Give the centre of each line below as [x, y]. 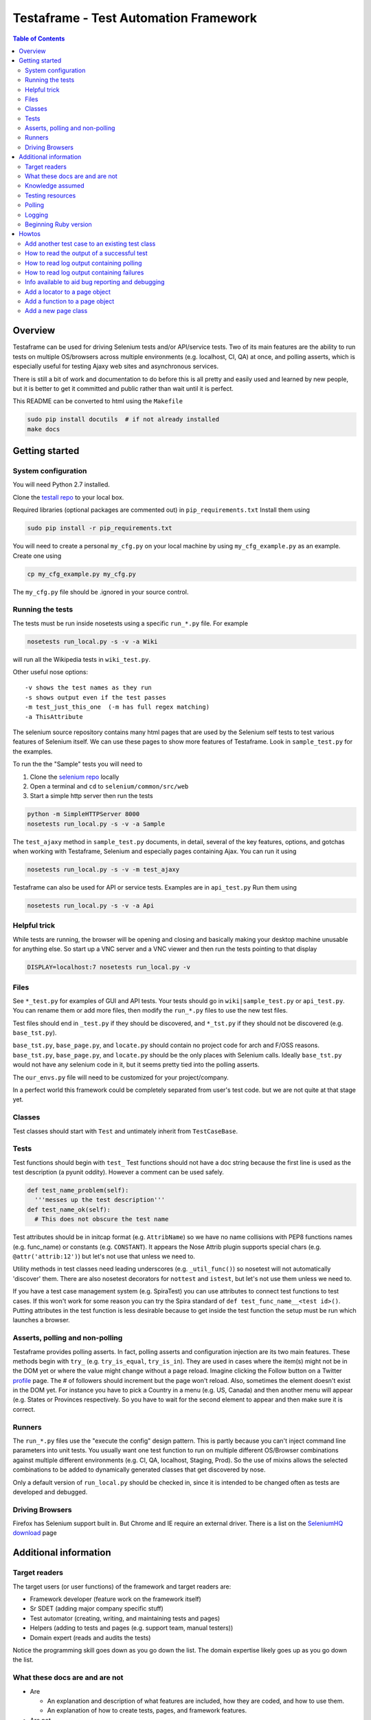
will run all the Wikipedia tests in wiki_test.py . [82, 659]
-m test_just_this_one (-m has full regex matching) [117, 707]
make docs [44, 429]
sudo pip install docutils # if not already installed [123, 419]
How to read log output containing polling [83, 263]
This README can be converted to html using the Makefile [98, 401]
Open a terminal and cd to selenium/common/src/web [109, 786]
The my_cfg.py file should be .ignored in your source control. [101, 592]
